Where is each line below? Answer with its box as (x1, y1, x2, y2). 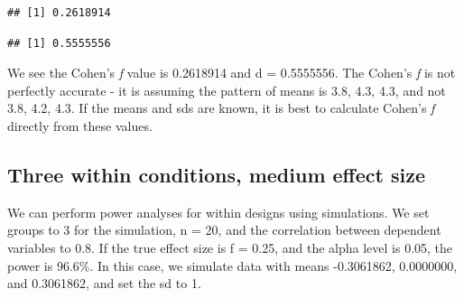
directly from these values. (7, 116, 153, 135)
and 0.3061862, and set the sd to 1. (7, 274, 201, 293)
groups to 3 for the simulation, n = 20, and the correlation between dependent (7, 220, 441, 239)
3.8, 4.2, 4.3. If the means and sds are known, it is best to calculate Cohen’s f (7, 98, 435, 117)
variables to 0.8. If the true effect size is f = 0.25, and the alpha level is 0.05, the (7, 237, 453, 256)
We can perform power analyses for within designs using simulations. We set (7, 202, 430, 221)
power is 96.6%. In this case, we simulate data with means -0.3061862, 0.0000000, (7, 256, 458, 275)
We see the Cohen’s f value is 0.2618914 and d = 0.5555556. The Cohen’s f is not (7, 63, 456, 82)
